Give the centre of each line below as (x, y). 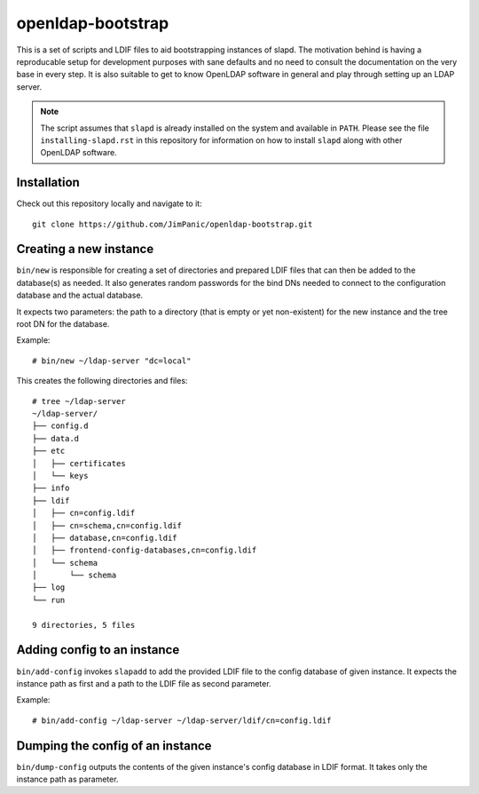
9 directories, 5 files (84, 625)
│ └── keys (60, 476)
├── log (49, 588)
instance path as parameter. (67, 779)
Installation (48, 183)
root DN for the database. (63, 324)
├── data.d (56, 438)
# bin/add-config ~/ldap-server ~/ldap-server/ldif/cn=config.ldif (182, 720)
